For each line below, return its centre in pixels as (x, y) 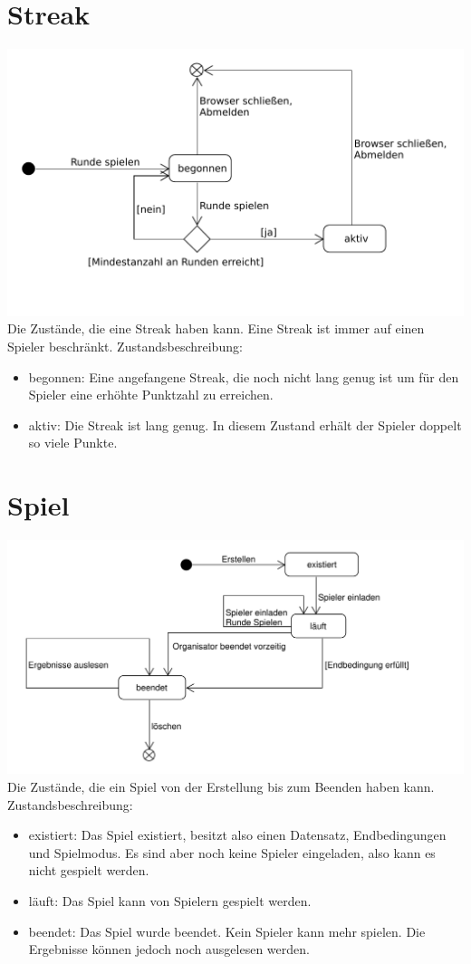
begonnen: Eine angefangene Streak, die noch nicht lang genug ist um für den (244, 376)
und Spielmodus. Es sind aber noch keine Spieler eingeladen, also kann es (232, 852)
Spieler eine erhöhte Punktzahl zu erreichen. (151, 395)
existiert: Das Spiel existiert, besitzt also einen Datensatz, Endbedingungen (237, 835)
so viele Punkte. (73, 443)
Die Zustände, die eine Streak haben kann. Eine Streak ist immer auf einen (216, 328)
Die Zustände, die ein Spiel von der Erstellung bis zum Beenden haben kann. (221, 787)
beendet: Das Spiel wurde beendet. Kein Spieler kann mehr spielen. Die (227, 931)
